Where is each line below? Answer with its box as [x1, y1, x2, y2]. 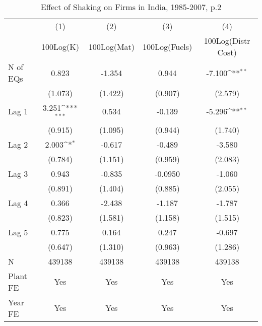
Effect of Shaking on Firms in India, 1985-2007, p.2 [40, 1, 222, 13]
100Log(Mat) [88, 40, 135, 52]
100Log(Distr [204, 35, 250, 46]
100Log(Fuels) [143, 40, 192, 52]
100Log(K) [41, 40, 79, 52]
